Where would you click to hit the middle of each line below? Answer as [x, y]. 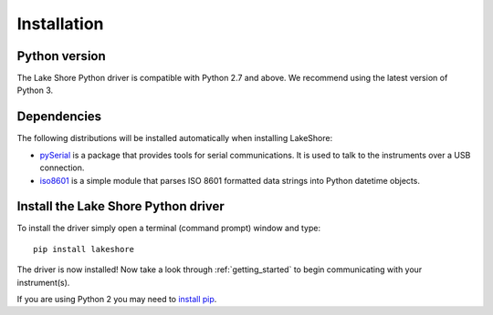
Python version [62, 56]
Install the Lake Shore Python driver [121, 206]
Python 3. [35, 90]
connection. [62, 168]
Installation [60, 24]
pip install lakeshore [84, 249]
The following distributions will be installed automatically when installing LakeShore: [175, 138]
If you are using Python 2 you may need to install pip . [117, 299]
